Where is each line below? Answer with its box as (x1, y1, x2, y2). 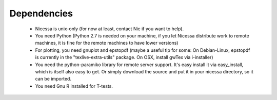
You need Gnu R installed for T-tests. (35, 83, 113, 89)
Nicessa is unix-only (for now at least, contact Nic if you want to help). (35, 26, 184, 32)
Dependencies (9, 8, 73, 19)
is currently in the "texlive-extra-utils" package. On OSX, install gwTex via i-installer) (35, 54, 213, 61)
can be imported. (35, 76, 72, 82)
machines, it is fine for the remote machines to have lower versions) (35, 40, 179, 46)
